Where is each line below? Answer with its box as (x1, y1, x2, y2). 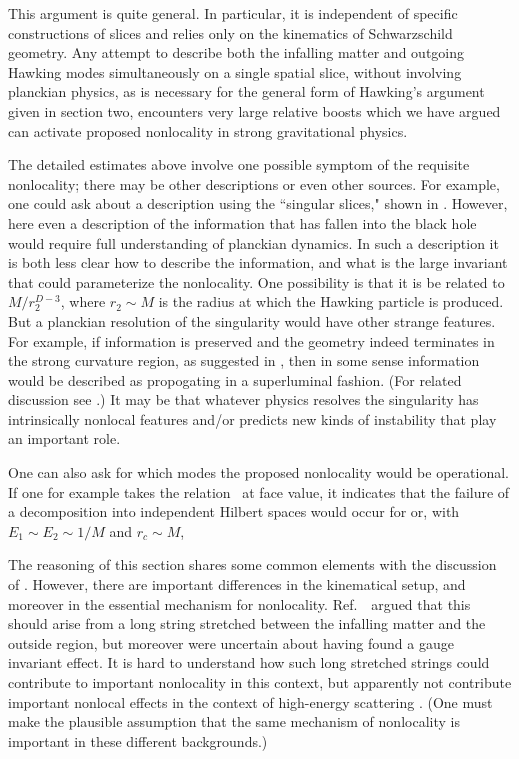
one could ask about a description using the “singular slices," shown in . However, (8, 193, 508, 214)
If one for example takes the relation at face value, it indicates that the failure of (8, 481, 510, 502)
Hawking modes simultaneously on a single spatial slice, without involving (8, 61, 462, 82)
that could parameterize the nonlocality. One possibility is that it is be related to (8, 271, 505, 292)
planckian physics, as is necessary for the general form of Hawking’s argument (8, 81, 485, 102)
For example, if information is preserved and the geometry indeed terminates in (8, 330, 495, 351)
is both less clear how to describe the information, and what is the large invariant (8, 252, 508, 273)
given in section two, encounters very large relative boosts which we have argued (8, 100, 501, 121)
